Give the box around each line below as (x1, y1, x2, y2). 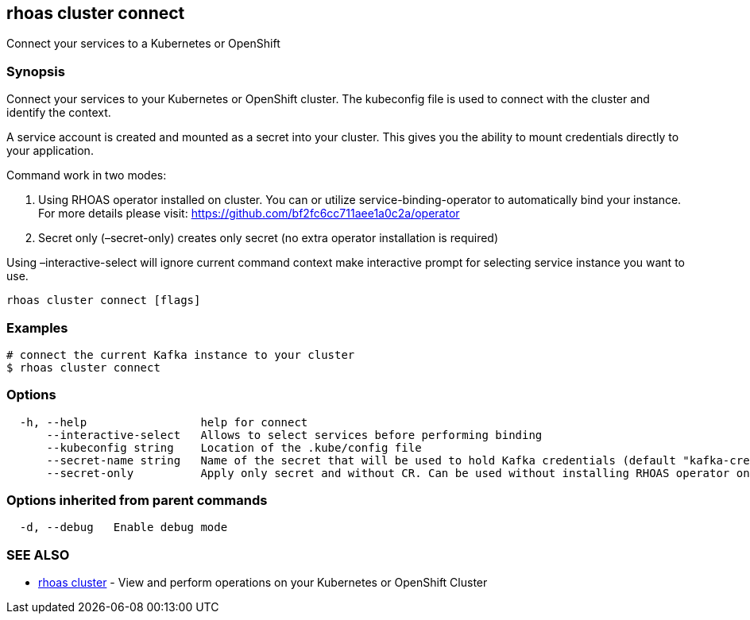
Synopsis (6, 63, 65, 79)
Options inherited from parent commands (6, 492, 268, 509)
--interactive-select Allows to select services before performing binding (46, 428, 543, 441)
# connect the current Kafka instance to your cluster (6, 348, 355, 361)
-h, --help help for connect (19, 415, 308, 429)
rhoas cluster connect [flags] (6, 294, 201, 307)
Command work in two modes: (6, 168, 167, 183)
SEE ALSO (6, 546, 70, 563)
